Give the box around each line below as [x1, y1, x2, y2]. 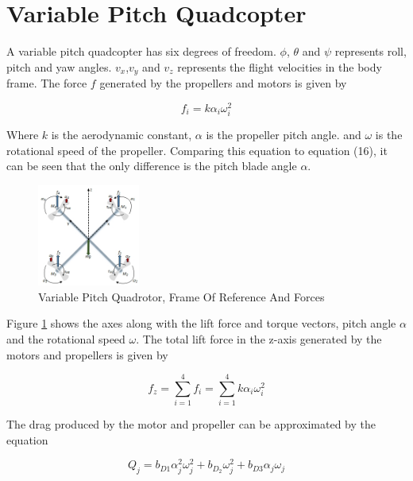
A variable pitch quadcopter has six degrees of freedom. [6, 43, 276, 60]
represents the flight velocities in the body [177, 58, 382, 75]
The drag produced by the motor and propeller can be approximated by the [6, 416, 376, 433]
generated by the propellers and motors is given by [99, 75, 347, 91]
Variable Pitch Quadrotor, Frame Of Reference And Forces [38, 288, 325, 305]
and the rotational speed [6, 330, 125, 347]
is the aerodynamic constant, [51, 126, 192, 142]
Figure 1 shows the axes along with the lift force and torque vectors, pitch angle [6, 315, 396, 332]
